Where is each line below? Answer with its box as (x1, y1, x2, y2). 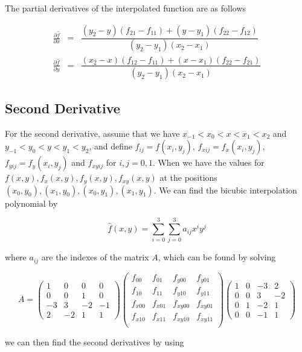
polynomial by (5, 196, 58, 209)
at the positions (159, 171, 217, 184)
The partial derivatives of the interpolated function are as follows (5, 2, 246, 14)
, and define (89, 140, 132, 152)
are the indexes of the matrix (41, 251, 149, 263)
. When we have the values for (152, 156, 265, 169)
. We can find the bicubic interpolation (153, 183, 297, 196)
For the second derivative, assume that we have (5, 127, 180, 139)
